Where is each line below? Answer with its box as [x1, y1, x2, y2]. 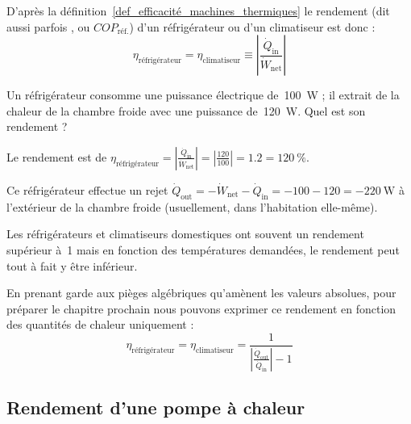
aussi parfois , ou [6, 18, 90, 35]
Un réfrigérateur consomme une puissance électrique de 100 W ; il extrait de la [6, 86, 400, 103]
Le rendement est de [6, 148, 107, 165]
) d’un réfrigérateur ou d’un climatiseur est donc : [129, 18, 376, 35]
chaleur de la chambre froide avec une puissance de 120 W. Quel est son [6, 102, 366, 119]
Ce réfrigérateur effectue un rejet [6, 181, 168, 198]
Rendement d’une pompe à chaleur [6, 395, 305, 420]
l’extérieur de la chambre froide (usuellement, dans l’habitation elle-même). [6, 198, 378, 215]
